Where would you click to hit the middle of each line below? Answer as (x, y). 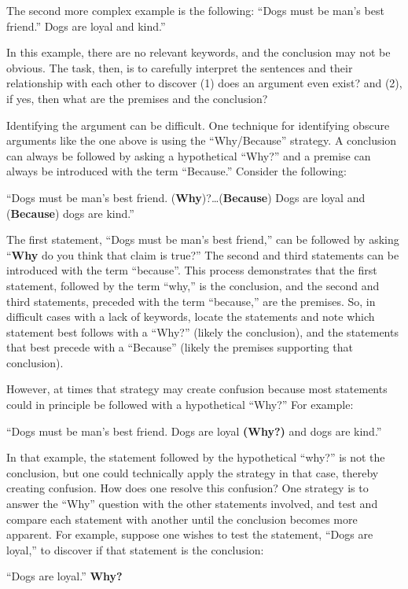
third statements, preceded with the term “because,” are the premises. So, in (191, 301)
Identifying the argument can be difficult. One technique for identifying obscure (198, 125)
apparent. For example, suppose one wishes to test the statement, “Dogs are (190, 534)
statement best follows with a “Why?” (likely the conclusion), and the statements (202, 331)
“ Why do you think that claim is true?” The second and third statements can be (203, 254)
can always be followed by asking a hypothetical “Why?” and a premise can (189, 155)
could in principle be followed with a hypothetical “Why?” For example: (180, 405)
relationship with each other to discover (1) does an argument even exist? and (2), (204, 83)
